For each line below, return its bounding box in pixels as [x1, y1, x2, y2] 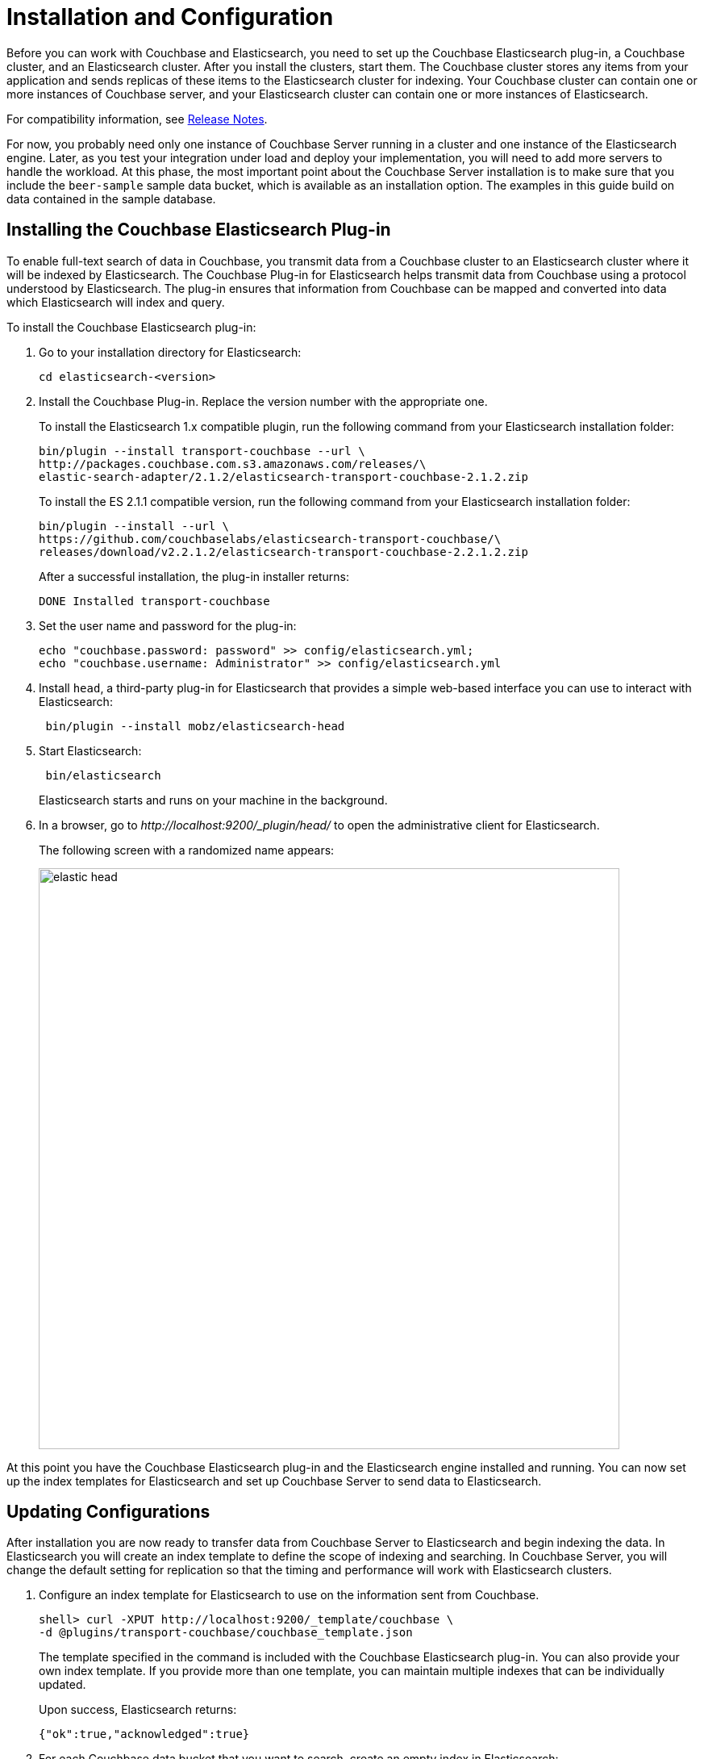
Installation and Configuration [6, 3, 334, 31]
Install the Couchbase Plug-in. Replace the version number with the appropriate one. [39, 394, 488, 408]
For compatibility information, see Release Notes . [6, 111, 268, 126]
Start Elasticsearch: [39, 743, 142, 758]
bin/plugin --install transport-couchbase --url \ [39, 444, 365, 458]
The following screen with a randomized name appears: [39, 842, 335, 857]
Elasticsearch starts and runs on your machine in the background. [39, 792, 388, 807]
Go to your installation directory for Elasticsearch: [39, 345, 302, 359]
